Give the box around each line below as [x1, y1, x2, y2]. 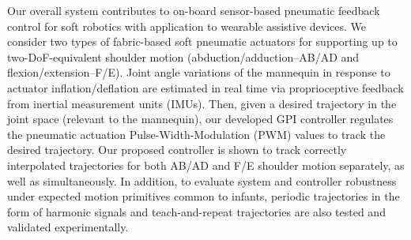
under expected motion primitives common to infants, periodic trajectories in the [7, 188, 400, 204]
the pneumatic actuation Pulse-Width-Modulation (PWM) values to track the [7, 126, 386, 142]
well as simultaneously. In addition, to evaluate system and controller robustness [7, 172, 397, 189]
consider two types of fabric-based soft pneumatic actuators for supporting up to [7, 33, 398, 50]
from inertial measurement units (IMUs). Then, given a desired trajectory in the [7, 95, 397, 111]
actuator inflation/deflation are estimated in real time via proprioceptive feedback [7, 79, 404, 96]
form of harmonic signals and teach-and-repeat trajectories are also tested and [7, 203, 386, 219]
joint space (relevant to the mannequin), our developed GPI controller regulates [7, 111, 394, 127]
